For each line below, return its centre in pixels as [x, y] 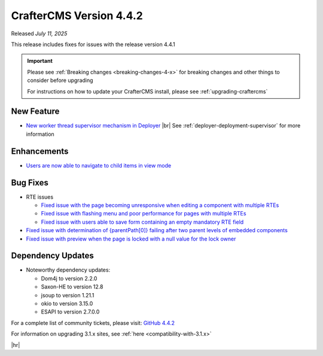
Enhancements [40, 151]
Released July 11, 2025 [39, 34]
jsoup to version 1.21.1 [68, 295]
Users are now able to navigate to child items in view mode [99, 165]
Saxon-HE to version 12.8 [72, 287]
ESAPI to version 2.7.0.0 [70, 312]
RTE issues [40, 197]
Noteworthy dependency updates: [68, 270]
